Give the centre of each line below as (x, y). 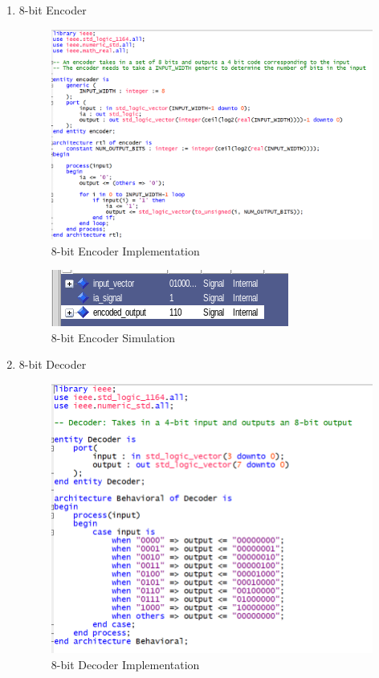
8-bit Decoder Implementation (125, 664)
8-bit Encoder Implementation (125, 250)
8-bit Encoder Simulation (113, 337)
